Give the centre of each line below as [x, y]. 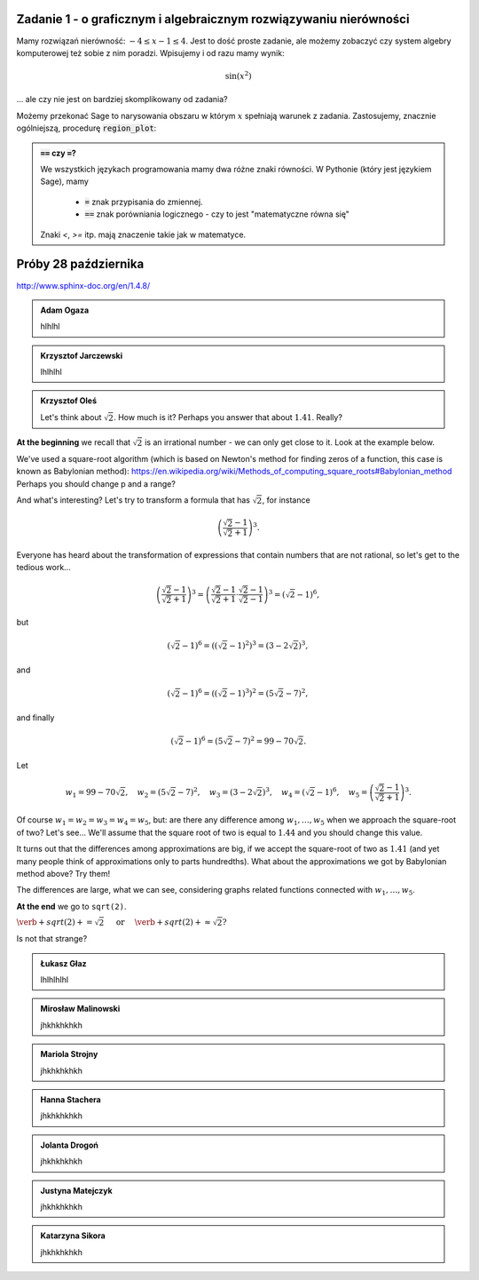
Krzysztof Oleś [69, 401]
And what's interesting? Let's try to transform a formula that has [133, 500]
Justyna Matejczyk [76, 1190]
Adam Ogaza [65, 310]
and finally [35, 718]
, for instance [286, 500]
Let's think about [71, 417]
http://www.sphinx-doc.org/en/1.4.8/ [83, 285]
